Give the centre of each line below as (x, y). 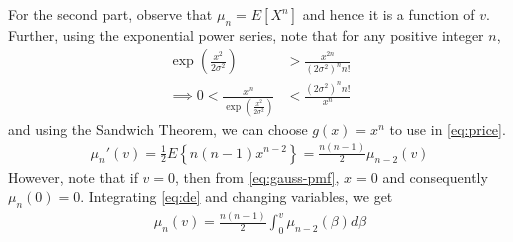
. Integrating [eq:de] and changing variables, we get (236, 196)
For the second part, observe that (110, 14)
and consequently (435, 176)
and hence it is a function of (388, 14)
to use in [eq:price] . (447, 128)
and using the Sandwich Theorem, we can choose (158, 128)
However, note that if (73, 176)
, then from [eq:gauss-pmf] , (257, 176)
